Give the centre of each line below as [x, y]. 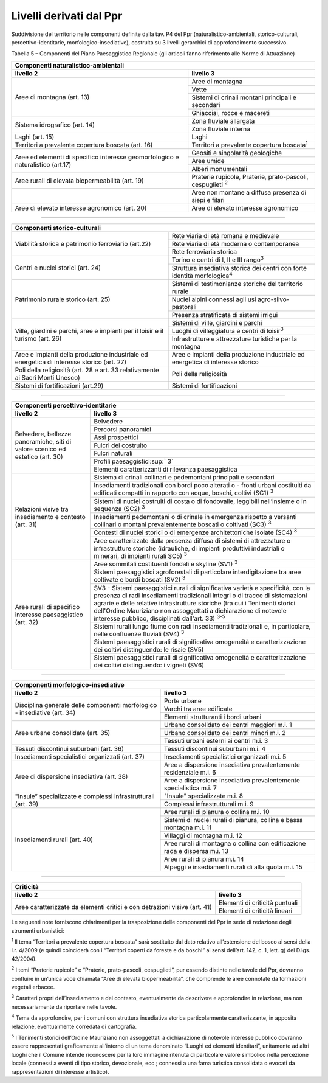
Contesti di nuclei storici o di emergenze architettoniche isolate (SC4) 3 [196, 532]
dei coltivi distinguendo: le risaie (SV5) [149, 650]
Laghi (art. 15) [35, 137]
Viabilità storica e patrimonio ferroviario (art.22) [83, 244]
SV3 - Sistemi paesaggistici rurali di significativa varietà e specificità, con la [202, 588]
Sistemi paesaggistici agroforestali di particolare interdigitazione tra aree [197, 572]
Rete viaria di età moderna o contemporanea [235, 244]
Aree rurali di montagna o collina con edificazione [235, 844]
